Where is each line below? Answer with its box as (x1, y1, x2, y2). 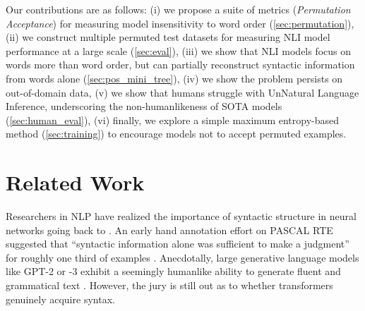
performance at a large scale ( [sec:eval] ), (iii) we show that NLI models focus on (6, 43, 352, 58)
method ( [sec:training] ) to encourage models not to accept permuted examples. (6, 126, 347, 141)
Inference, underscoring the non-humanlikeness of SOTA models (6, 99, 282, 114)
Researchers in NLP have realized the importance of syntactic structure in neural (6, 209, 357, 224)
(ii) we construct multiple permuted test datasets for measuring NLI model (6, 30, 330, 44)
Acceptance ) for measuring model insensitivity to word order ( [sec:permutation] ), (6, 16, 354, 30)
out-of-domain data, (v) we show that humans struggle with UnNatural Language (6, 85, 359, 99)
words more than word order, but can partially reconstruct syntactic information (6, 57, 355, 72)
